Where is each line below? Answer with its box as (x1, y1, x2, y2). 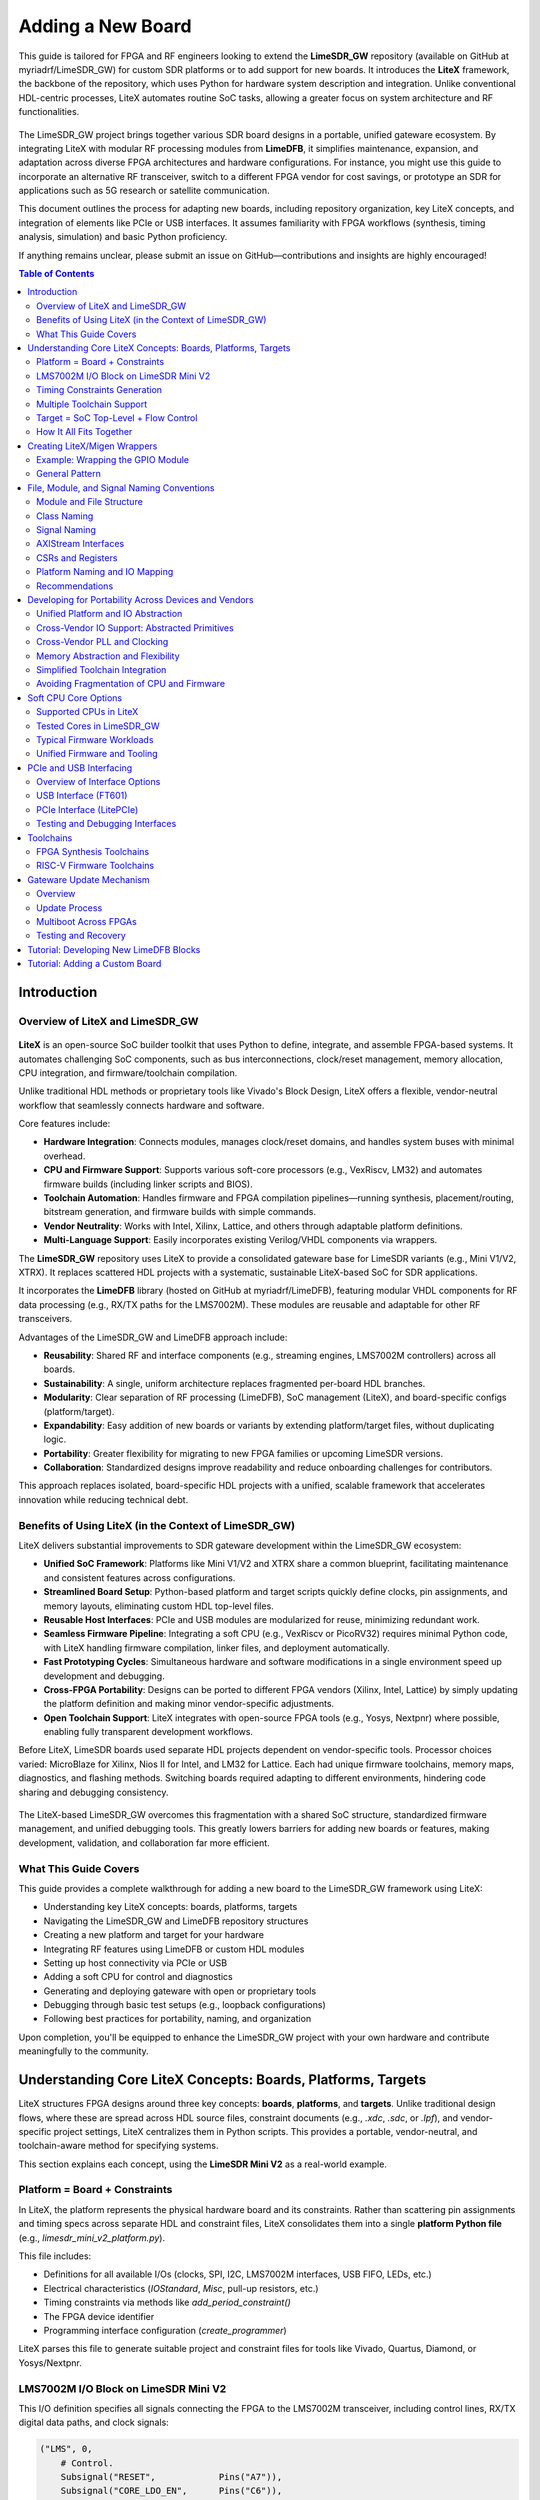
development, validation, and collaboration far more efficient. (18, 1836, 270, 1849)
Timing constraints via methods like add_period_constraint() (43, 2296, 292, 2309)
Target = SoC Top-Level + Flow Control (36, 411, 198, 424)
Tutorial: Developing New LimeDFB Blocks (27, 943, 201, 955)
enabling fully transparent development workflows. (43, 1726, 254, 1738)
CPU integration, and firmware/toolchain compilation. (18, 1066, 238, 1079)
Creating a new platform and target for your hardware (43, 1929, 265, 1941)
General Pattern (36, 468, 102, 480)
